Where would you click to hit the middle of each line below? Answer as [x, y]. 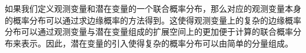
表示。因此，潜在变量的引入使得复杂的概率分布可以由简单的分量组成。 [157, 43]
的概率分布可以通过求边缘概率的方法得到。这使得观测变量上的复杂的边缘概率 [153, 20]
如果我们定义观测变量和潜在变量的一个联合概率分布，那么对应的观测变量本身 [153, 8]
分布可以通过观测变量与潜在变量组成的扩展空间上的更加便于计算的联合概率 [149, 32]
